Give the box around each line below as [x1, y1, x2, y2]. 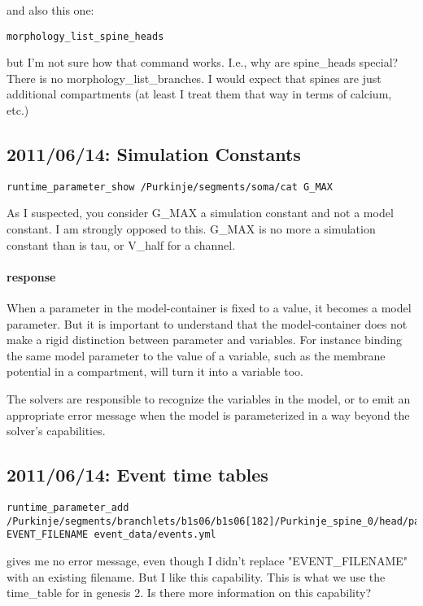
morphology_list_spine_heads [7, 30, 164, 42]
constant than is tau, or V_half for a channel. [7, 236, 236, 253]
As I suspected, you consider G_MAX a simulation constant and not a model [7, 204, 394, 221]
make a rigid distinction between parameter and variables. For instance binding [7, 331, 402, 348]
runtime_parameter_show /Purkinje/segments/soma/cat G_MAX [7, 181, 333, 193]
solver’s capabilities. [7, 422, 106, 439]
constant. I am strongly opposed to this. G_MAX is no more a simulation [7, 220, 376, 238]
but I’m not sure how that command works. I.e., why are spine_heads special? [7, 54, 399, 71]
